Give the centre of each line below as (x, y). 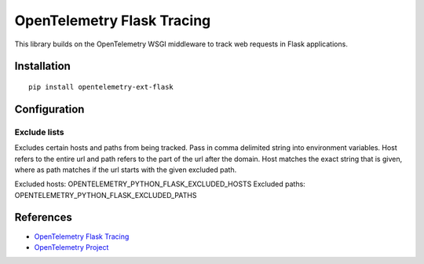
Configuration (49, 109)
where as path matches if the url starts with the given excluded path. (126, 170)
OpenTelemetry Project (71, 247)
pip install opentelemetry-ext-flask (101, 87)
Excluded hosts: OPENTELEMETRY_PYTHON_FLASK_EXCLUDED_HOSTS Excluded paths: (160, 184)
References (43, 217)
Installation (42, 66)
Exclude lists (39, 132)
